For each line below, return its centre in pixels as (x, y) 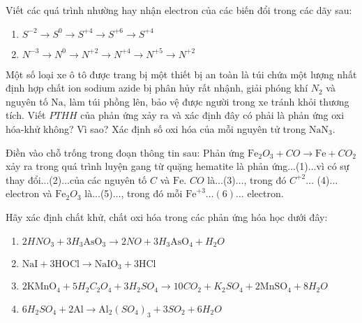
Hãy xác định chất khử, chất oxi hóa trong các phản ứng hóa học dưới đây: (167, 216)
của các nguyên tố (108, 179)
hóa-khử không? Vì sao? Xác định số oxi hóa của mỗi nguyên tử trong (156, 128)
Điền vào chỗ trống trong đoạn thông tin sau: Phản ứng (125, 152)
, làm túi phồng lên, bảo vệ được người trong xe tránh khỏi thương (206, 101)
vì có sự (333, 166)
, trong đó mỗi (152, 193)
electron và (29, 193)
